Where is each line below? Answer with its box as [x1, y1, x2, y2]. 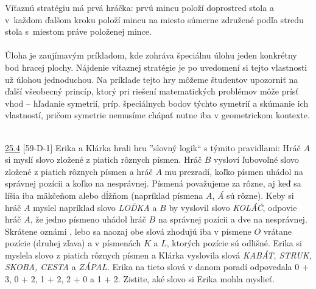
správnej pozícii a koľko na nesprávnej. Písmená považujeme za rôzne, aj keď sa [5, 177, 301, 190]
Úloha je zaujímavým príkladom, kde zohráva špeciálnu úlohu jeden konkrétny [5, 49, 297, 62]
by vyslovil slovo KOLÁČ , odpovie [169, 201, 297, 213]
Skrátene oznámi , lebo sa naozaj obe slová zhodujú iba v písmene [5, 224, 251, 237]
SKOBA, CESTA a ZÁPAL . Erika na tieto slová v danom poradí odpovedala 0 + [5, 260, 309, 273]
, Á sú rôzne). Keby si [212, 188, 294, 201]
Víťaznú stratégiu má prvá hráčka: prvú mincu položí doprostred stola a [5, 1, 274, 13]
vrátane [263, 224, 292, 237]
